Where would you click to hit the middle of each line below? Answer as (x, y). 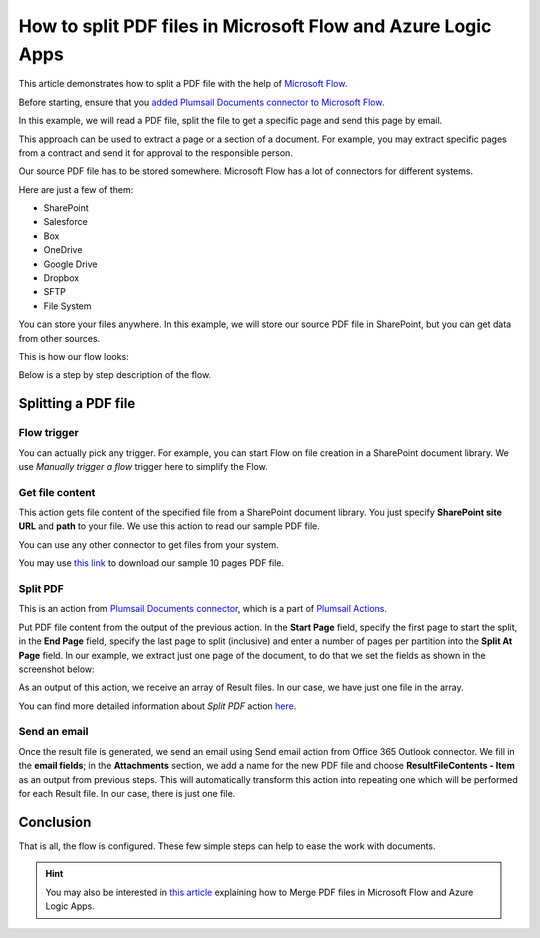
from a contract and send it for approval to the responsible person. (156, 152)
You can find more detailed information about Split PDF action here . (157, 706)
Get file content (57, 492)
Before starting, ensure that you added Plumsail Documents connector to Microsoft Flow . (201, 102)
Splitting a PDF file (77, 403)
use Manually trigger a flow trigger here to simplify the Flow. (143, 466)
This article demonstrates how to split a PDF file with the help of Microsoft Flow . (183, 84)
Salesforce (66, 222)
